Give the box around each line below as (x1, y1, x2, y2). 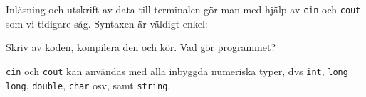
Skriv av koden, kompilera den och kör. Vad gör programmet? (6, 40, 276, 55)
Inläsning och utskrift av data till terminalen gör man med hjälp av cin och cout (6, 2, 361, 16)
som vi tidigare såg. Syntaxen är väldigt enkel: (6, 16, 208, 30)
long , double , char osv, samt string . (6, 77, 171, 92)
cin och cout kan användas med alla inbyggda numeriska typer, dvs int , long (6, 63, 348, 78)
